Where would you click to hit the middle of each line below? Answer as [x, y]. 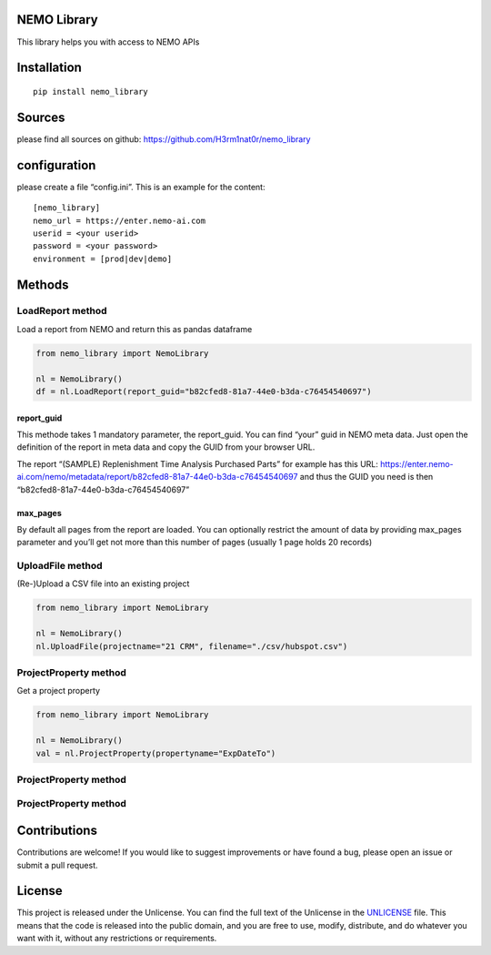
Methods [43, 284]
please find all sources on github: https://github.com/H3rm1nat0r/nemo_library [164, 139]
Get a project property [58, 691]
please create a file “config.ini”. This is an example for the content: [141, 187]
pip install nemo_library [91, 91]
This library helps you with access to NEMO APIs [108, 42]
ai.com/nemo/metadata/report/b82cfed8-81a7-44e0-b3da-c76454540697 [157, 477]
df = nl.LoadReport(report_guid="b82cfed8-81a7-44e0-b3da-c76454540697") [204, 391]
